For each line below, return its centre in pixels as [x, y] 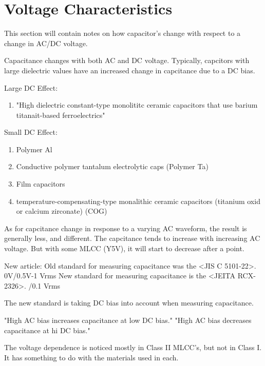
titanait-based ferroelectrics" [61, 115]
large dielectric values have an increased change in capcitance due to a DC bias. [130, 70]
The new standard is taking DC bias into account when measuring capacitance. [129, 303]
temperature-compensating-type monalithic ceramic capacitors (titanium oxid [138, 201]
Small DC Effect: [31, 132]
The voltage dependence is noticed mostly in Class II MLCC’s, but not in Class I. [133, 347]
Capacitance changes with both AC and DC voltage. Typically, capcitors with [127, 60]
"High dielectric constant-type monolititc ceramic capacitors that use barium [137, 105]
